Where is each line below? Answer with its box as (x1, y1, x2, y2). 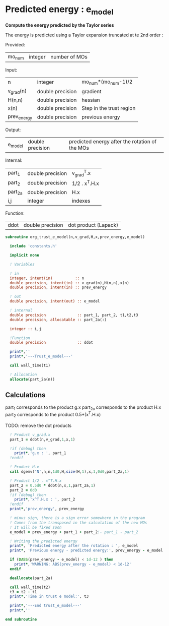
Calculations (5, 391, 46, 399)
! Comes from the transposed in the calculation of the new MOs (10, 520, 147, 525)
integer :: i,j (10, 326, 42, 331)
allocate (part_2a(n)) (10, 377, 55, 382)
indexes (72, 198, 91, 205)
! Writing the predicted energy (10, 538, 78, 544)
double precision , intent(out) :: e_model (10, 299, 100, 304)
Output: (5, 127, 21, 133)
